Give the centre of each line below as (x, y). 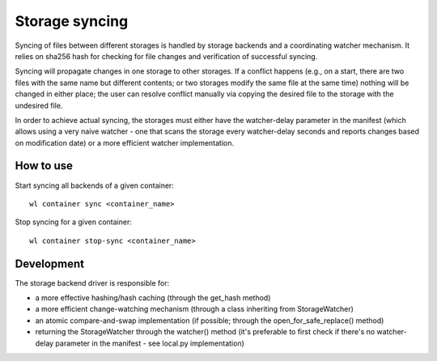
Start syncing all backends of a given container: (94, 185)
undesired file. (39, 105)
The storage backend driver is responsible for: (92, 282)
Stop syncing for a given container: (74, 222)
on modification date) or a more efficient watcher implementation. (125, 142)
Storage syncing (72, 21)
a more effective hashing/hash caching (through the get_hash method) (153, 298)
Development (50, 263)
